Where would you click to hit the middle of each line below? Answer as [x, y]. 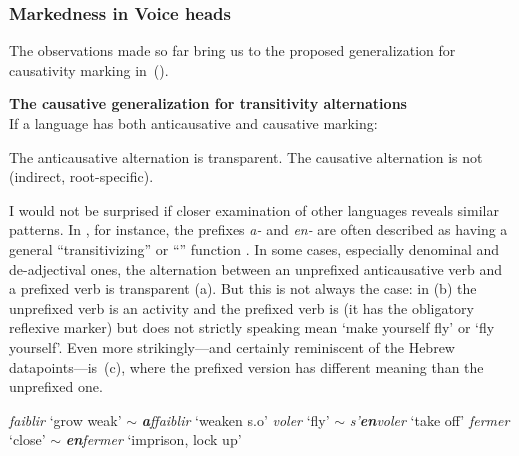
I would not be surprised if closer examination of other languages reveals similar [254, 209]
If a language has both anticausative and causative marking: [193, 123]
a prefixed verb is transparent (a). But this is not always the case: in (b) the [243, 288]
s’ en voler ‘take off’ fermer [429, 419]
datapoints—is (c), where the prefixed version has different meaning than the [246, 366]
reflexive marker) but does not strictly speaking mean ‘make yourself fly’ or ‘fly [252, 327]
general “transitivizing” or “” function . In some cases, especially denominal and [254, 248]
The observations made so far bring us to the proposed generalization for [232, 50]
